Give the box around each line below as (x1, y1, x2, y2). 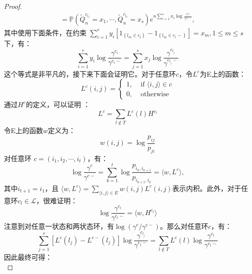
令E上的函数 (4, 125, 43, 136)
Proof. (4, 1, 22, 11)
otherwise (140, 90, 169, 98)
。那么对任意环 (160, 221, 208, 231)
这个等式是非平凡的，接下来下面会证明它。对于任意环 (4, 68, 176, 79)
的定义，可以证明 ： (26, 99, 90, 110)
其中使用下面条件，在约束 (4, 27, 86, 37)
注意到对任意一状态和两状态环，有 (4, 221, 114, 231)
